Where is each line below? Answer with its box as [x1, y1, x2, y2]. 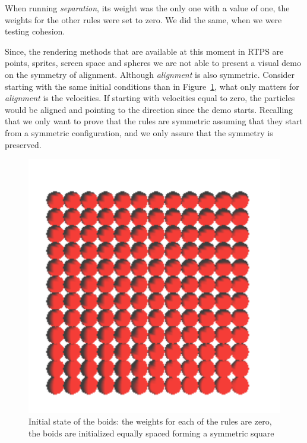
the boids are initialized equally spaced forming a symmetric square [29, 426, 274, 439]
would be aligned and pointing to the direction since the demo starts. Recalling [5, 103, 293, 115]
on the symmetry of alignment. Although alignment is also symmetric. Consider [5, 68, 295, 80]
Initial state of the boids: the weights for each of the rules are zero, [29, 414, 272, 427]
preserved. [5, 138, 42, 150]
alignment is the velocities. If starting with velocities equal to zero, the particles [5, 92, 295, 104]
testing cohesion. [5, 25, 65, 37]
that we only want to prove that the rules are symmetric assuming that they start [5, 115, 303, 127]
